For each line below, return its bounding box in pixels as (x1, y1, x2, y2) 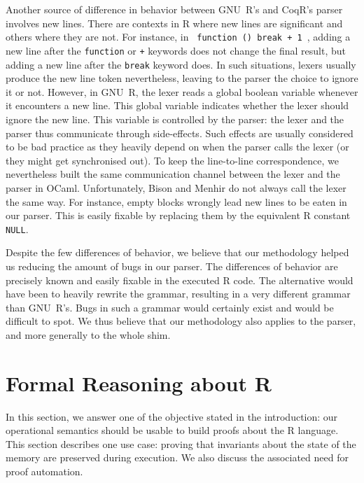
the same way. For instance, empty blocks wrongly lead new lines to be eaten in (6, 194, 347, 209)
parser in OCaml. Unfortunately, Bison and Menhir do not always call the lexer (6, 180, 346, 195)
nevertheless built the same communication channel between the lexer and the (6, 167, 340, 181)
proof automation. (6, 464, 83, 478)
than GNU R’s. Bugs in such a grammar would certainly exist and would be (6, 300, 334, 314)
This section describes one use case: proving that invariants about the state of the (6, 436, 356, 451)
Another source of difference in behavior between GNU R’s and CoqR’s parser (6, 2, 343, 16)
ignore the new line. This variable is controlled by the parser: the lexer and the (6, 111, 344, 126)
